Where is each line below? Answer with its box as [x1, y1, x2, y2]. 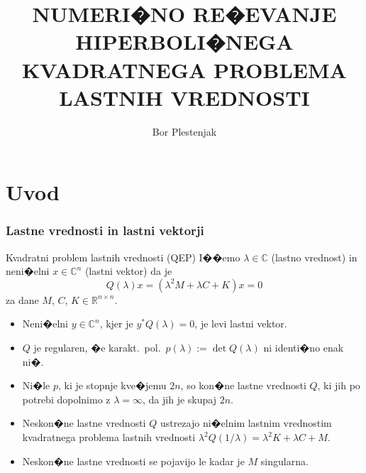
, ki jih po [317, 378, 360, 393]
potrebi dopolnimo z [22, 391, 111, 406]
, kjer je [99, 316, 133, 331]
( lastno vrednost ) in [271, 249, 357, 264]
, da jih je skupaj [143, 391, 216, 406]
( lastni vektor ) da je [84, 263, 172, 278]
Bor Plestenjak [152, 124, 217, 138]
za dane [6, 292, 39, 307]
